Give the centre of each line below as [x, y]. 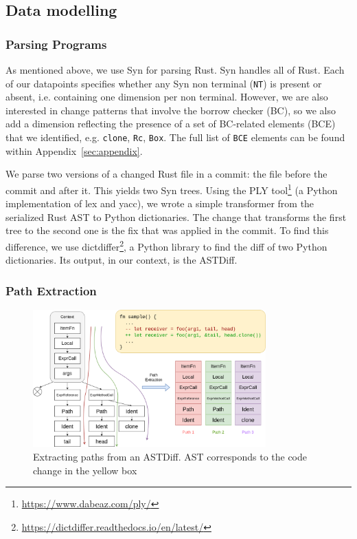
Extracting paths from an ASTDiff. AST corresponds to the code [170, 456]
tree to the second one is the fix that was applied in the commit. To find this [167, 230]
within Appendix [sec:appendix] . [74, 150]
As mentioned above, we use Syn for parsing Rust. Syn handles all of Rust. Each [175, 70]
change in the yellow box [85, 470]
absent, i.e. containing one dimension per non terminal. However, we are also [167, 97]
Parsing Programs [56, 44]
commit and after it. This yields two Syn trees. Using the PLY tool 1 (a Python [172, 189]
